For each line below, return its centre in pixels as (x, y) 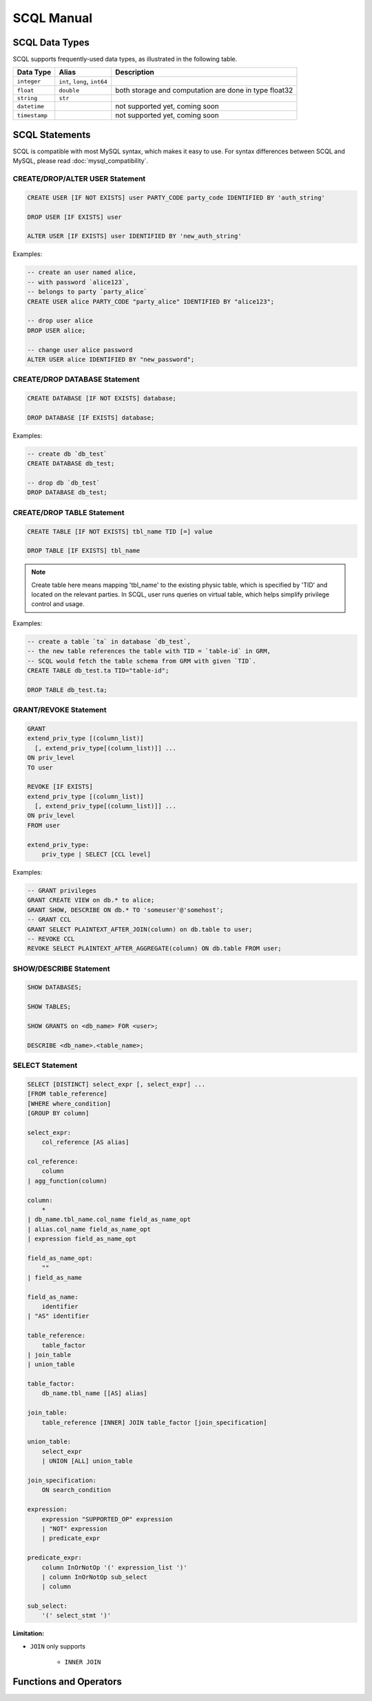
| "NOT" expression (75, 1528)
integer (29, 81)
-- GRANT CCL (49, 920)
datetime (31, 106)
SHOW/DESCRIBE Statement (61, 969)
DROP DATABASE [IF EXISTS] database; (91, 417)
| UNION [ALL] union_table (87, 1461)
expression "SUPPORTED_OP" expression (107, 1519)
